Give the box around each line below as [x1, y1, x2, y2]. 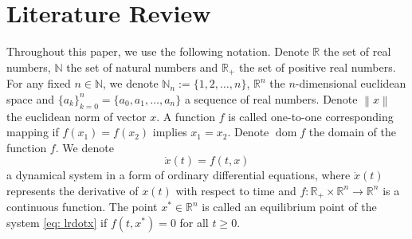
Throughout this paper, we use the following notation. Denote [6, 43, 309, 60]
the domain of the [308, 123, 397, 140]
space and [6, 90, 54, 107]
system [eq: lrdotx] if [6, 214, 108, 230]
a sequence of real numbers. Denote [184, 90, 358, 107]
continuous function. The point [6, 198, 158, 215]
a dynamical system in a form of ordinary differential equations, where [6, 167, 351, 183]
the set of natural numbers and [66, 58, 218, 75]
